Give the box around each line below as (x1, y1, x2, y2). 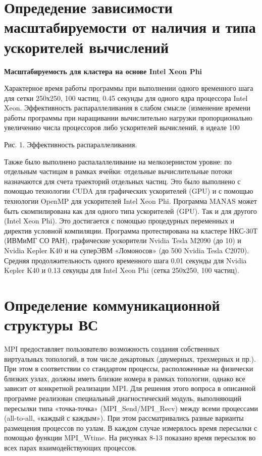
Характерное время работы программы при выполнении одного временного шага (4, 83, 253, 93)
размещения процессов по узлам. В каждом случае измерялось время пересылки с (4, 422, 257, 433)
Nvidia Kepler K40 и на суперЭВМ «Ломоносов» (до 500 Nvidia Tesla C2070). (4, 245, 249, 255)
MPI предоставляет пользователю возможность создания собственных (4, 344, 220, 354)
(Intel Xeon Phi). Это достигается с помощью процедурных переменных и (4, 215, 234, 226)
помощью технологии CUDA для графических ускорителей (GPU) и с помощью (4, 186, 253, 196)
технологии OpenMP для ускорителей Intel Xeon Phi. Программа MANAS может (4, 196, 257, 206)
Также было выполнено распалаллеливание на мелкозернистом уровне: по (4, 156, 232, 166)
